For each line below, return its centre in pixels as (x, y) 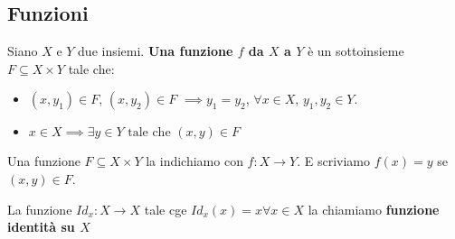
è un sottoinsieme (355, 51)
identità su (41, 227)
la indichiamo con (194, 161)
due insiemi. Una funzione (156, 51)
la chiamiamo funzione (374, 209)
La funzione (40, 209)
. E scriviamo (333, 161)
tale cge (166, 209)
